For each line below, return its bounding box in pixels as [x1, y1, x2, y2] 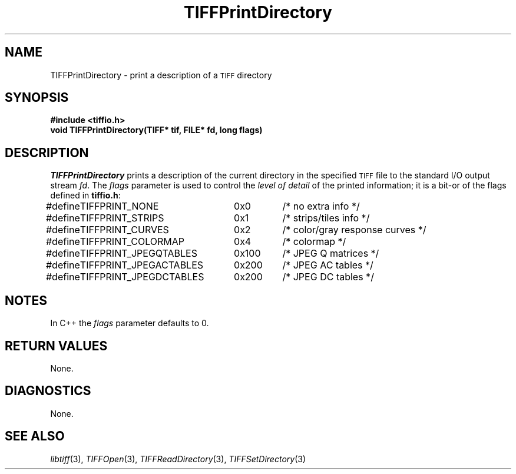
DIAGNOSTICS [5, 383, 91, 399]
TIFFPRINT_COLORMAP [80, 236, 185, 248]
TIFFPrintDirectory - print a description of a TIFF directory [50, 69, 272, 80]
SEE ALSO [5, 429, 65, 444]
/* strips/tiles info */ [282, 212, 370, 224]
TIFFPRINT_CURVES [80, 224, 169, 236]
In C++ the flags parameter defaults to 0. [50, 318, 209, 329]
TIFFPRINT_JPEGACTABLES [80, 259, 204, 271]
